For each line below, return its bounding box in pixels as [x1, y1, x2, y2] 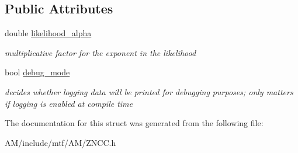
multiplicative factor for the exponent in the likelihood [5, 46, 196, 58]
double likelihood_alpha [5, 27, 92, 39]
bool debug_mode [5, 66, 70, 78]
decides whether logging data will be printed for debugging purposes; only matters [5, 85, 293, 98]
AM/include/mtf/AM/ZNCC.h [5, 136, 116, 148]
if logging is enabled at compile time [5, 97, 133, 109]
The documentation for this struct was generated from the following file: [5, 117, 264, 129]
